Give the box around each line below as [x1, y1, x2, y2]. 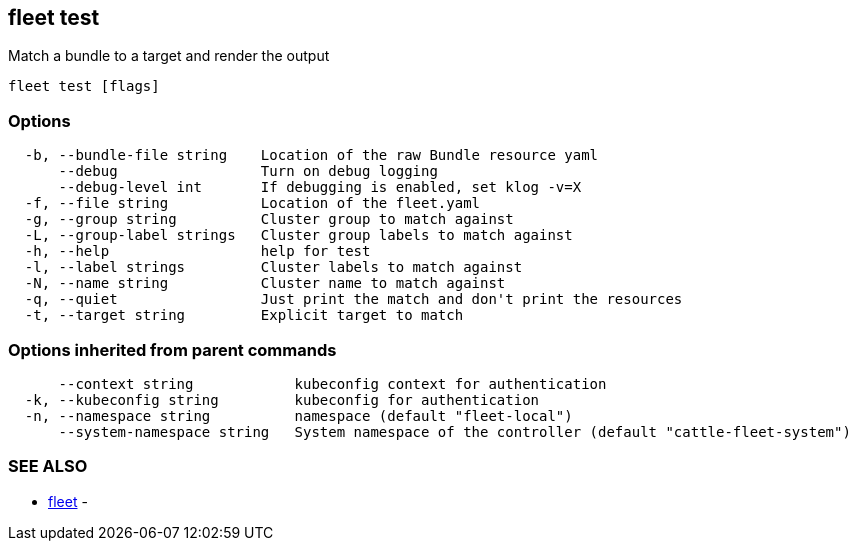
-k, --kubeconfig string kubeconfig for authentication [24, 391, 540, 408]
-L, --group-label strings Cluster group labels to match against [24, 227, 573, 244]
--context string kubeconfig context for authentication [58, 375, 607, 392]
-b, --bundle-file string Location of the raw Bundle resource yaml [24, 147, 599, 164]
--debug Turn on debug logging [58, 163, 438, 180]
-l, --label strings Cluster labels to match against [24, 259, 523, 276]
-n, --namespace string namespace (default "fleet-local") [24, 407, 573, 424]
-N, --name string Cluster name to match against [24, 275, 506, 292]
